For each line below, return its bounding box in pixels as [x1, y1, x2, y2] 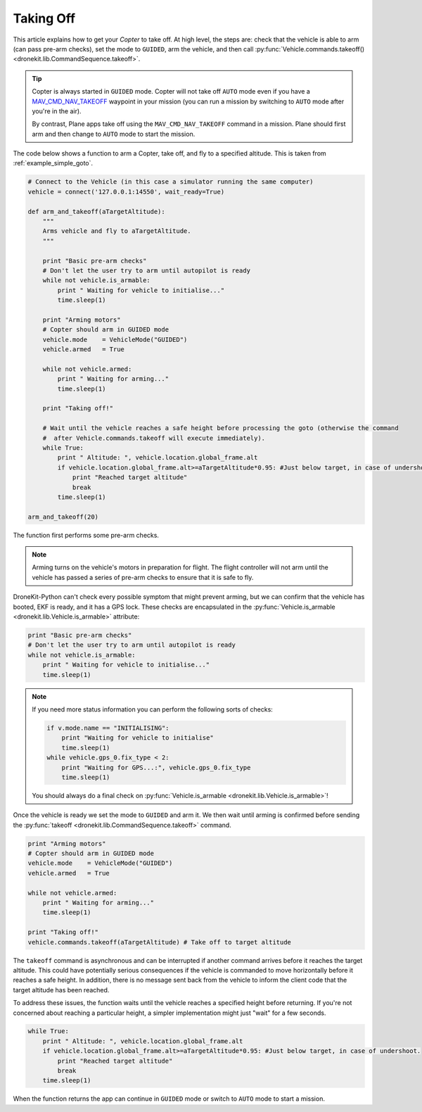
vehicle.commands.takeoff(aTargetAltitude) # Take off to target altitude [27, 938, 292, 946]
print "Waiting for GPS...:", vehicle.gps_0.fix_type [61, 764, 251, 771]
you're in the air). [32, 106, 82, 115]
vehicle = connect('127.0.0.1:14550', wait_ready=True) [27, 187, 225, 196]
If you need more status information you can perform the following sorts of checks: [32, 705, 274, 714]
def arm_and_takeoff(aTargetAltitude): [27, 208, 165, 215]
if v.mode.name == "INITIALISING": [46, 724, 170, 732]
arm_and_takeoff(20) [27, 512, 98, 521]
